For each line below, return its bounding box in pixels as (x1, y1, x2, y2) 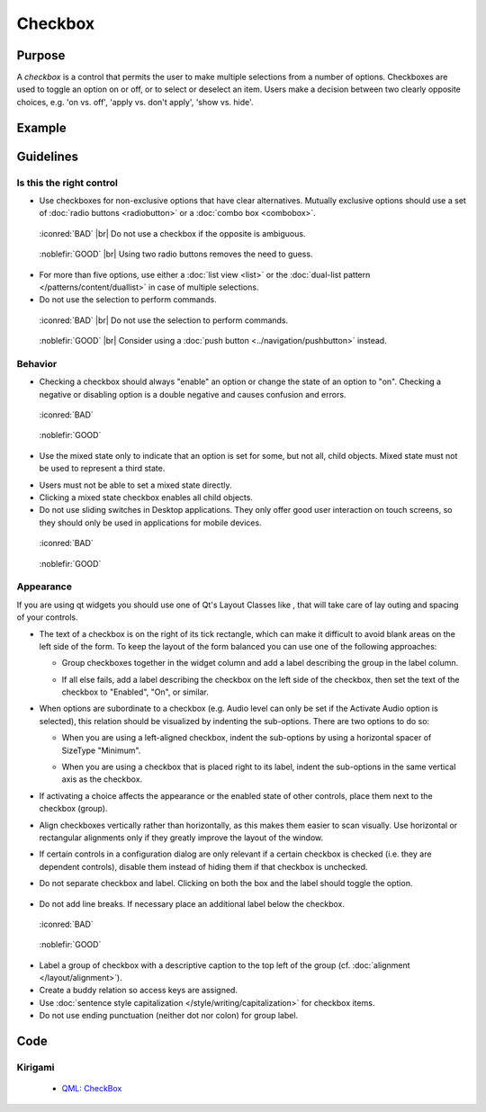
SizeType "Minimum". (61, 745, 141, 756)
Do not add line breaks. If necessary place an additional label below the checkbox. (39, 898, 346, 909)
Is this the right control (16, 176, 119, 189)
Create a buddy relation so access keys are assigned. (39, 985, 238, 996)
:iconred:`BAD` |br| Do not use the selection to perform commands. (39, 315, 289, 326)
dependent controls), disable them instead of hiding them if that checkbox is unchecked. (39, 861, 368, 872)
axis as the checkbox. (61, 774, 143, 785)
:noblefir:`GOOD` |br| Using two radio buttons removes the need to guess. (39, 248, 313, 260)
